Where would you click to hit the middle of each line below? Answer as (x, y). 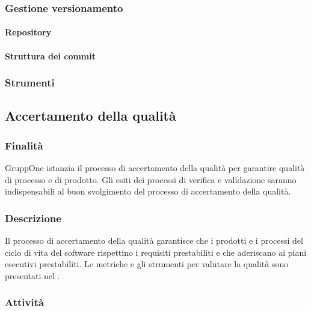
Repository (28, 32)
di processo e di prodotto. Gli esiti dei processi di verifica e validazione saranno (151, 179)
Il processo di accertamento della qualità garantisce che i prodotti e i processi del (154, 240)
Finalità (24, 145)
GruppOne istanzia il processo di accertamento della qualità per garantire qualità (155, 168)
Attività (25, 302)
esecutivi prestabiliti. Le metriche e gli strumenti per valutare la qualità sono (147, 264)
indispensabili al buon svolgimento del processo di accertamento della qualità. (148, 191)
